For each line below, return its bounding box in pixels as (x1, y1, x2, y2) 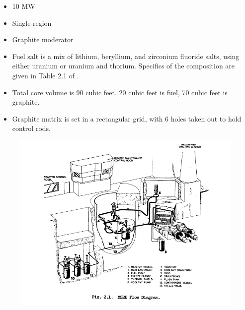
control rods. (12, 123, 51, 133)
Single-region (12, 17, 52, 28)
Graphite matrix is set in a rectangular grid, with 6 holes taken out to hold (12, 113, 242, 124)
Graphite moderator (12, 34, 74, 45)
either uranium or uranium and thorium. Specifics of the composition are (12, 61, 235, 71)
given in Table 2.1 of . (12, 70, 79, 80)
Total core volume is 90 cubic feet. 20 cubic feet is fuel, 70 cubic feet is (12, 87, 228, 97)
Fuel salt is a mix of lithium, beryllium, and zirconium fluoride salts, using (12, 51, 240, 61)
